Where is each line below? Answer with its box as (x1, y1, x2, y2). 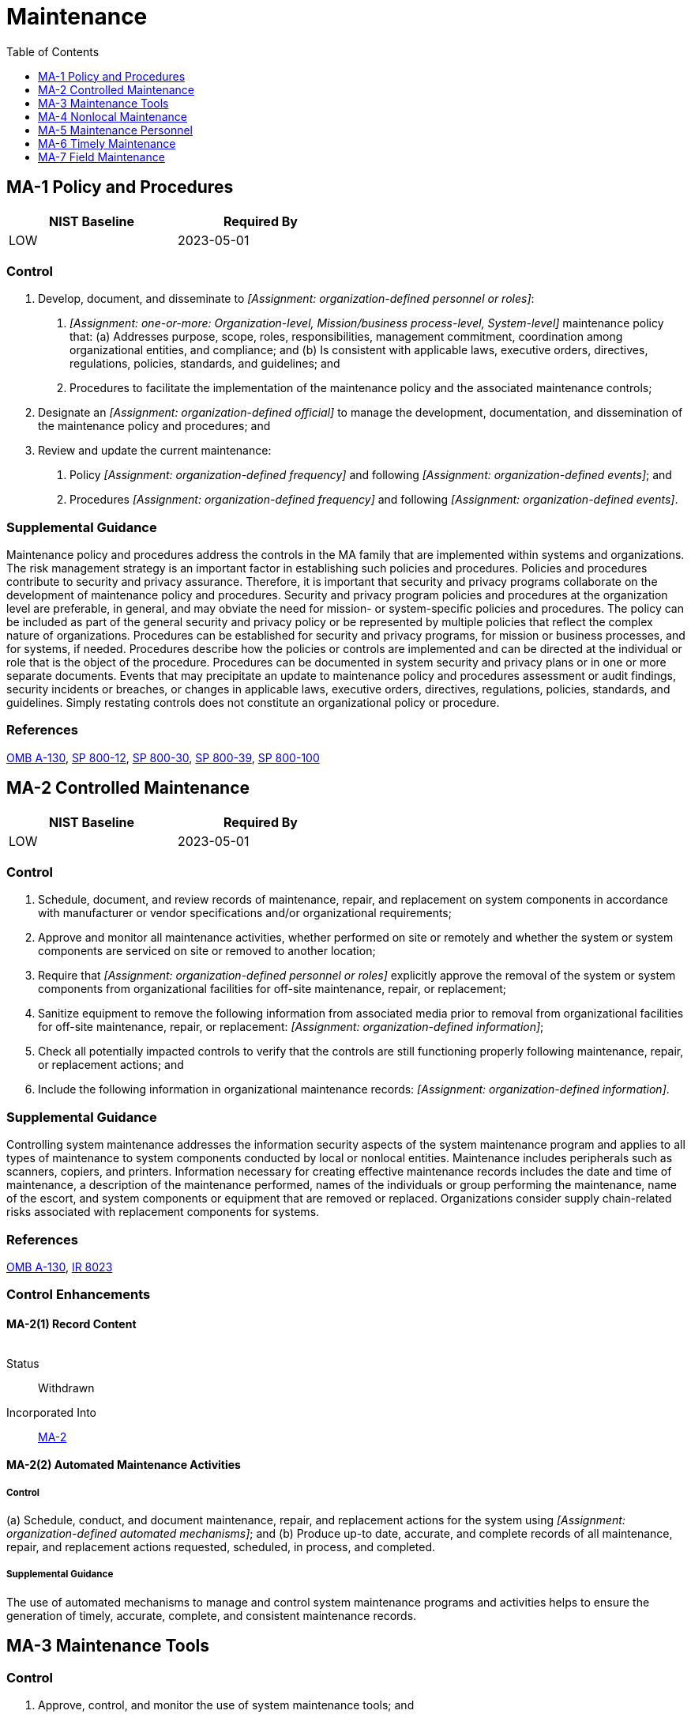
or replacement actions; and (38, 1058, 184, 1072)
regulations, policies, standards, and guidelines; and (69, 357, 340, 371)
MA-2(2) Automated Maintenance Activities (6, 1458, 241, 1472)
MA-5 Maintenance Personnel (38, 123, 193, 137)
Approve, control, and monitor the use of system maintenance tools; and (38, 1697, 415, 1712)
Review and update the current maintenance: (38, 444, 272, 458)
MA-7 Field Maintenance (38, 149, 165, 164)
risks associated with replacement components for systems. (6, 1205, 320, 1219)
